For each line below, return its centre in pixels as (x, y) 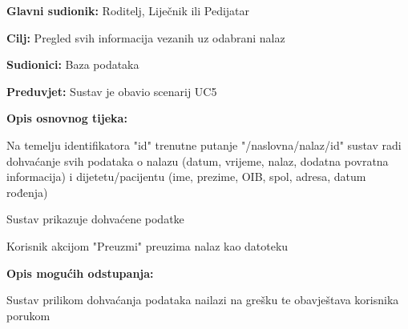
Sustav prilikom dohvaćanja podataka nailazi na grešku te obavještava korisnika (203, 300)
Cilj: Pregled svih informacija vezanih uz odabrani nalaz (146, 37)
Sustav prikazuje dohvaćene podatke (95, 219)
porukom (28, 315)
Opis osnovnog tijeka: (67, 118)
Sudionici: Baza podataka (73, 64)
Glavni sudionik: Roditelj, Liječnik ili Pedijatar (128, 10)
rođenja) (27, 192)
